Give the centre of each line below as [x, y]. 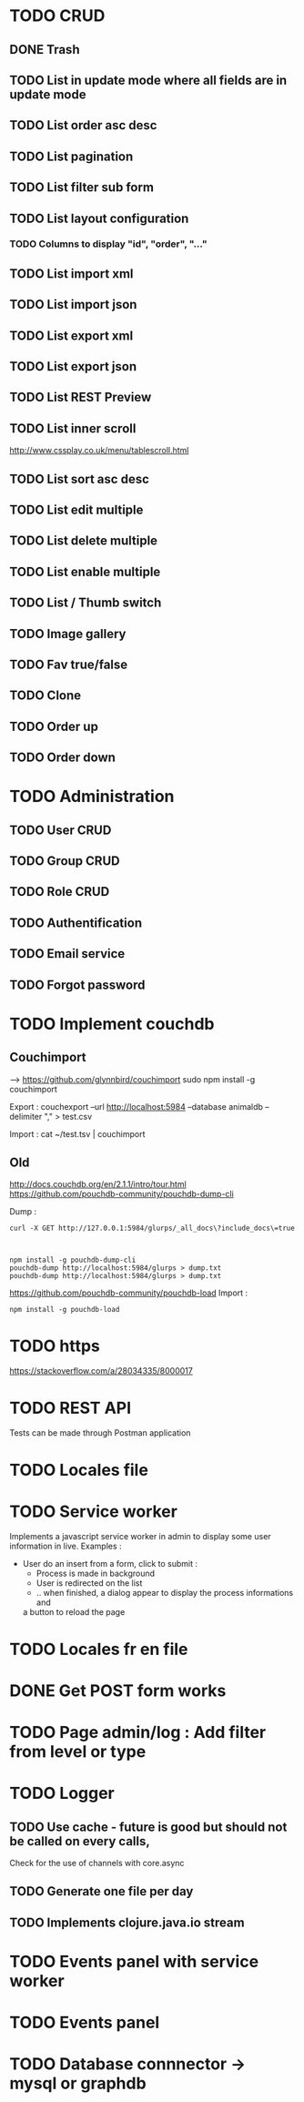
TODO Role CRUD [60, 892]
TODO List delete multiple [83, 541]
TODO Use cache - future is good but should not [148, 1827]
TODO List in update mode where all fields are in [148, 80]
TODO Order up [54, 726]
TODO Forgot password [77, 985]
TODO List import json [73, 305]
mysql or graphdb [78, 2083]
